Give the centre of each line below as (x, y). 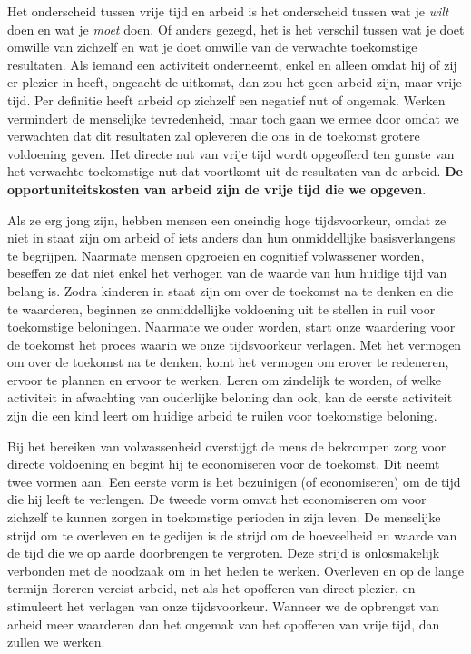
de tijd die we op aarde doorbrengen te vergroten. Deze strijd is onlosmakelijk (224, 553)
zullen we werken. (56, 642)
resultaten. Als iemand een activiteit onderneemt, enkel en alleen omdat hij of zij (232, 64)
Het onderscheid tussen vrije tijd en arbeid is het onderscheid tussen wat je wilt (228, 11)
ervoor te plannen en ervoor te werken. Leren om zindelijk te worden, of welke (224, 379)
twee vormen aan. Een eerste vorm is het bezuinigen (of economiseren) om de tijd (234, 481)
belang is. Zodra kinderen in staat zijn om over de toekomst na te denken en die (231, 290)
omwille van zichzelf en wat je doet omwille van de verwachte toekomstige (212, 47)
